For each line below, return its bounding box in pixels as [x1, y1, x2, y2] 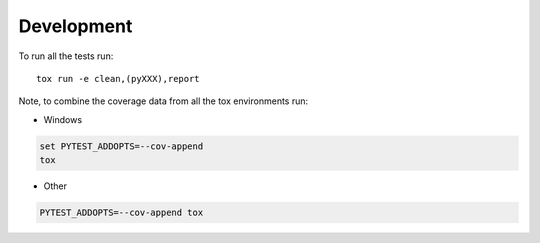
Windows [43, 113, 83, 125]
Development [18, 15, 133, 37]
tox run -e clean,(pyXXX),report [36, 73, 200, 84]
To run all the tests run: [18, 50, 114, 62]
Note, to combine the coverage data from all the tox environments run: [18, 95, 309, 107]
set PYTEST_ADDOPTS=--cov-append [39, 140, 204, 152]
